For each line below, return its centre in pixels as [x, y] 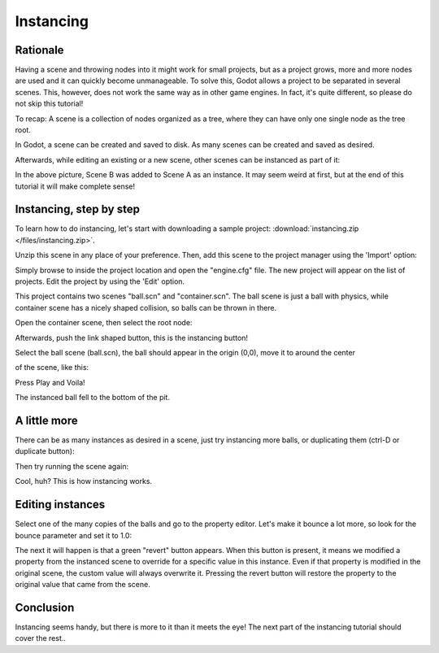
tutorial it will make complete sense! [75, 186]
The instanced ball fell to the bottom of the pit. [93, 398]
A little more [47, 420]
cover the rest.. [41, 638]
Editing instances [60, 505]
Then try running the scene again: [72, 466]
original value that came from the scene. [83, 585]
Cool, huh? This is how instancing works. [84, 481]
